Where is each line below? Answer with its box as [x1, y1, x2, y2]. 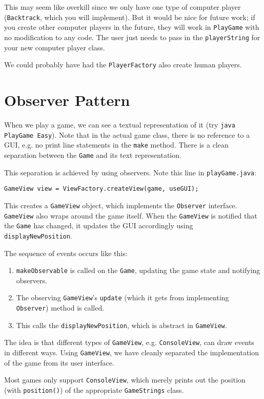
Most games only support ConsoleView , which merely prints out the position [4, 374, 246, 385]
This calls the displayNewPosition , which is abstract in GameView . [16, 319, 227, 330]
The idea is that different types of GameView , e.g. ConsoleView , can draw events [4, 337, 254, 348]
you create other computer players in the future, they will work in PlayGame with [4, 22, 259, 32]
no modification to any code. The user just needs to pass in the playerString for [4, 31, 260, 42]
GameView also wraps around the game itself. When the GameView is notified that [4, 210, 257, 221]
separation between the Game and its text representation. [4, 149, 181, 160]
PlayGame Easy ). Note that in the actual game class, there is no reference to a [4, 129, 250, 140]
